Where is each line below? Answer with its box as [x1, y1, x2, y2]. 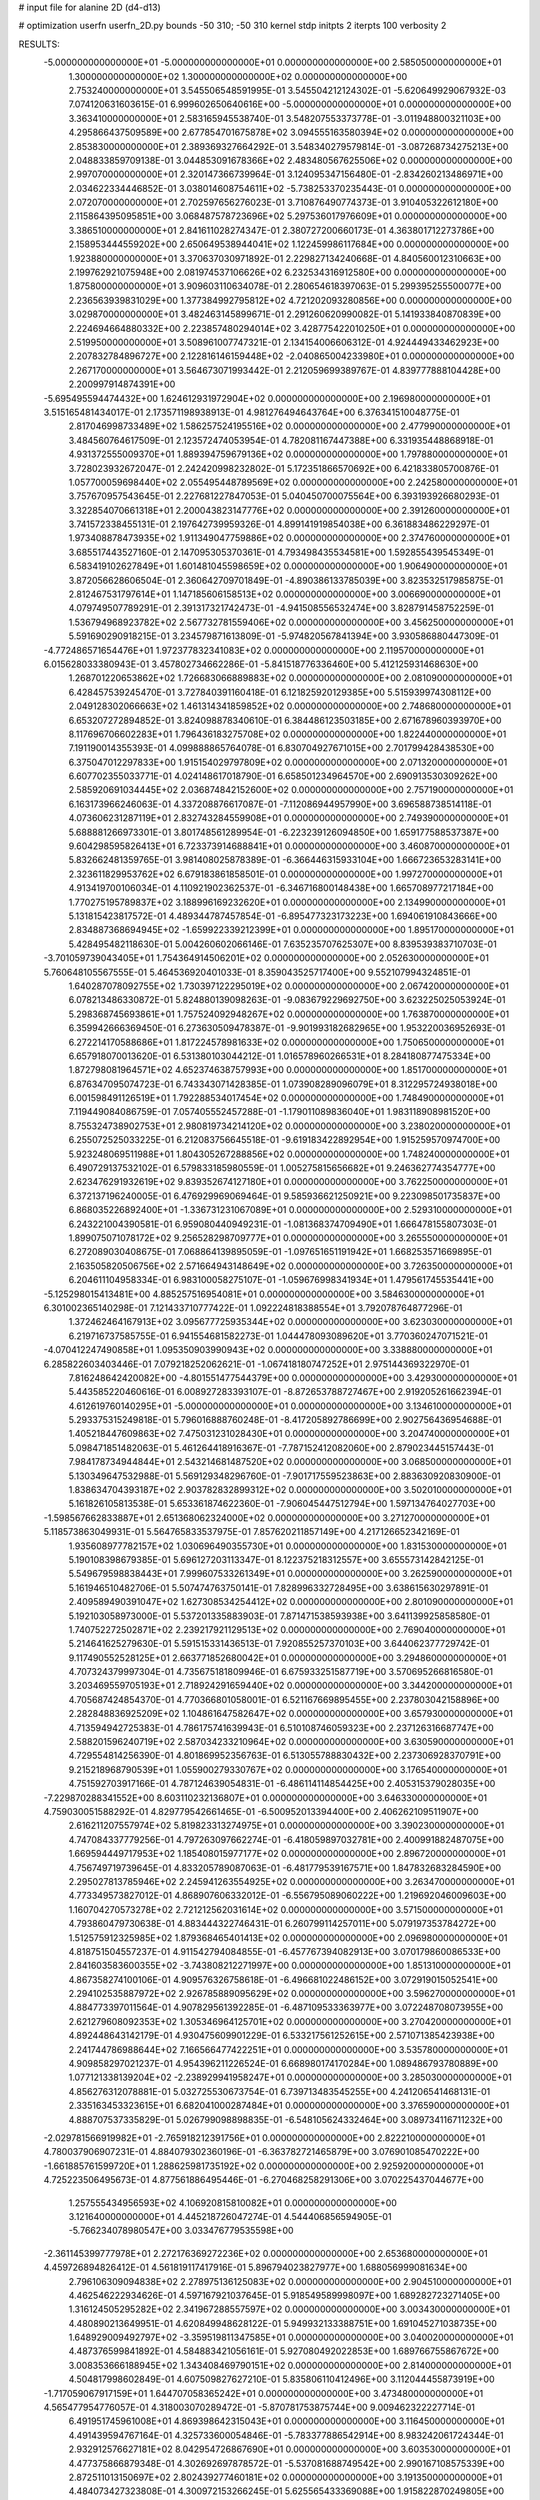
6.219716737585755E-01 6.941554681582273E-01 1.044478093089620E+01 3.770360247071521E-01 [68, 1330, 489, 1342]
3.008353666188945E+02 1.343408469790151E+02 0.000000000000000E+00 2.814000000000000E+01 [68, 2359, 512, 2371]
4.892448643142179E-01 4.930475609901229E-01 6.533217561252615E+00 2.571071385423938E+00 [68, 2030, 495, 2042]
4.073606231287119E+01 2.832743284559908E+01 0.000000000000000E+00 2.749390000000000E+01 [68, 812, 509, 824]
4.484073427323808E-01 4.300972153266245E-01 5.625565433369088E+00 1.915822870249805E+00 [68, 2485, 505, 2497]
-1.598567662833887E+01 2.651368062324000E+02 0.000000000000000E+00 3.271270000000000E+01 [43, 1511, 490, 1524]
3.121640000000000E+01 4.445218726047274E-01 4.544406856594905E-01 [68, 2210, 392, 2222]
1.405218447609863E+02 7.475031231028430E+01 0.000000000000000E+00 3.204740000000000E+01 [68, 1428, 510, 1440]
